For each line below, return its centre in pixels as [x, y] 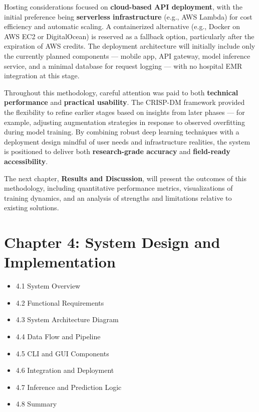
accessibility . [26, 161]
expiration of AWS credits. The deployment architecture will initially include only [130, 46]
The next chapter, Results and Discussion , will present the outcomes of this [125, 178]
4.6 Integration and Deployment [65, 370]
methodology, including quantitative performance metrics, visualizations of [118, 188]
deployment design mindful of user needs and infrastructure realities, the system [127, 141]
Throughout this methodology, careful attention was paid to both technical [121, 92]
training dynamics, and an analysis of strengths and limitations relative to [118, 197]
